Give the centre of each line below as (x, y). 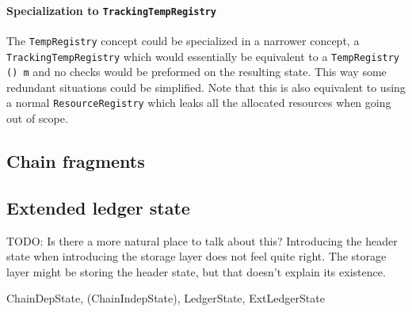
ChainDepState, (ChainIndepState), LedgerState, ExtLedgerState (166, 298)
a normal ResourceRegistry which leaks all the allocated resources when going (199, 103)
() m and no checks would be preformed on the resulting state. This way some (196, 72)
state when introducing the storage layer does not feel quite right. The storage (196, 256)
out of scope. (37, 118)
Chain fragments (76, 161)
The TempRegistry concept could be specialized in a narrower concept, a (183, 40)
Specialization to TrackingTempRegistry (112, 10)
